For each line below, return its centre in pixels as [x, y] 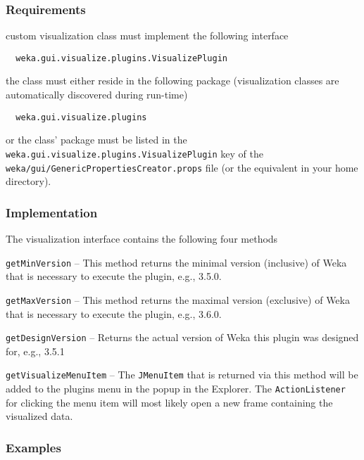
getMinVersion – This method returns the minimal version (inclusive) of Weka [176, 262]
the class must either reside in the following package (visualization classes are [172, 81]
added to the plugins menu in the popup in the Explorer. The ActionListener [176, 389]
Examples [33, 447]
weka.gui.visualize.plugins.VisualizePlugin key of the [134, 153]
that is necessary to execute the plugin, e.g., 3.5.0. [114, 276]
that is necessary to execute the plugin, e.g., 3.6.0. [114, 313]
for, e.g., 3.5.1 [35, 351]
